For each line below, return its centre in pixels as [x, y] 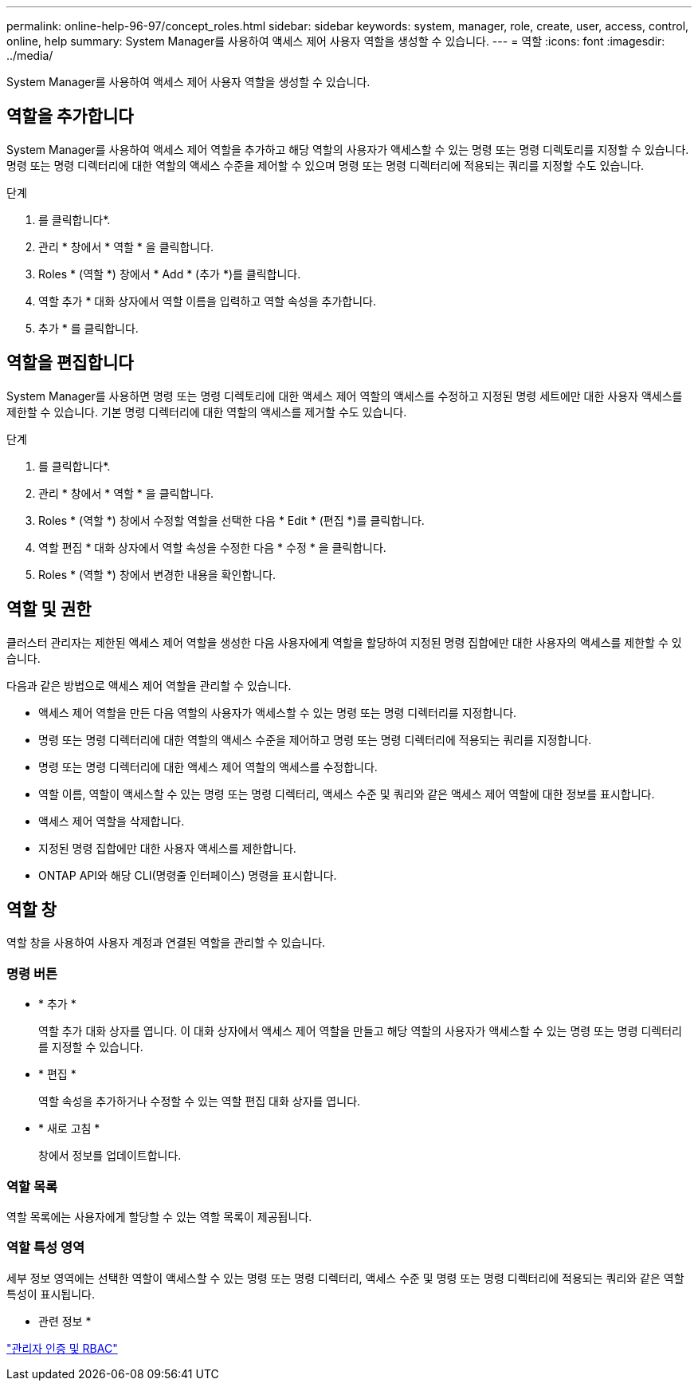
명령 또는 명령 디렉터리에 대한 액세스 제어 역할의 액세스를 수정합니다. [208, 766]
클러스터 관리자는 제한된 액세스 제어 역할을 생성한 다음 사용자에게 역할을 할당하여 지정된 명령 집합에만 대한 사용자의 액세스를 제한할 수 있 [344, 642]
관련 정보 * [65, 1321]
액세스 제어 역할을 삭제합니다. [112, 821]
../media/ [30, 55]
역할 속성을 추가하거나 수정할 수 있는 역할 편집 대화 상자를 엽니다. [200, 1101]
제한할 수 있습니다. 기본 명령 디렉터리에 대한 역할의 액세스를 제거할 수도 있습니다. [207, 412]
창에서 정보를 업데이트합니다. [110, 1156]
